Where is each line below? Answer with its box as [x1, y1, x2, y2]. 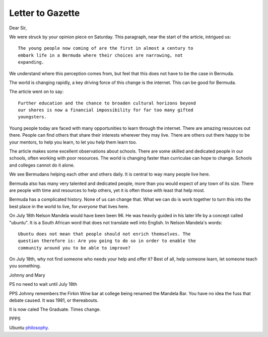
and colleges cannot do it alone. [9, 162, 75, 168]
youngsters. [18, 114, 47, 120]
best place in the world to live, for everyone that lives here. [9, 203, 129, 209]
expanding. [18, 60, 45, 65]
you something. [9, 263, 41, 269]
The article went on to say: [9, 88, 64, 94]
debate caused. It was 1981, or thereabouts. [9, 297, 99, 303]
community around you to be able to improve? [18, 245, 131, 251]
